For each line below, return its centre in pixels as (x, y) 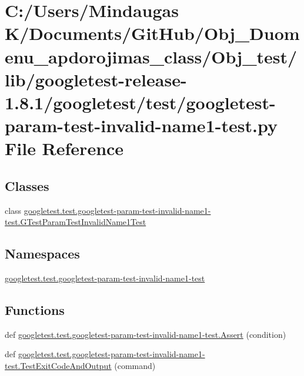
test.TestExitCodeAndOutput (58, 366)
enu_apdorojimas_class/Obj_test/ (151, 56)
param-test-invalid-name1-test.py (141, 125)
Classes (27, 185)
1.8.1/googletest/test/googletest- (140, 102)
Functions (35, 310)
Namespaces (42, 254)
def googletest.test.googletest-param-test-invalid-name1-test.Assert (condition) (146, 334)
